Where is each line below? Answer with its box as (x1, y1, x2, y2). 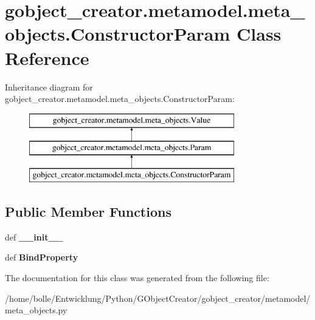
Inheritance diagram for (5, 80, 93, 93)
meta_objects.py (5, 304, 67, 316)
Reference (5, 45, 89, 70)
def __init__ (5, 230, 63, 243)
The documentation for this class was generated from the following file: (5, 271, 269, 284)
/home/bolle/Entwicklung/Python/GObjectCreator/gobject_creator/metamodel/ (5, 291, 311, 304)
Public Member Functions (5, 202, 171, 221)
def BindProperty (5, 251, 78, 264)
